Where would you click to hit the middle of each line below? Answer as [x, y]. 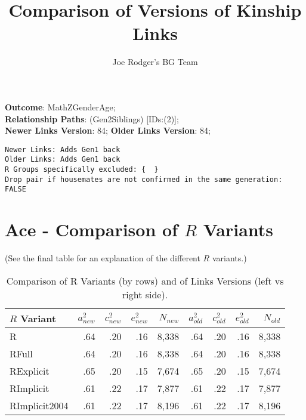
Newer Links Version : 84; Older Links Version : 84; [108, 130]
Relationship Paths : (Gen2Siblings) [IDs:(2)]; [92, 118]
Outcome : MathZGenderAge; [60, 106]
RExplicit [30, 370]
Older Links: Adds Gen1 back [63, 160]
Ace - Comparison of [91, 229]
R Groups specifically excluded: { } [82, 169]
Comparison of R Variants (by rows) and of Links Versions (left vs [145, 280]
